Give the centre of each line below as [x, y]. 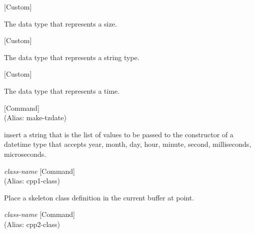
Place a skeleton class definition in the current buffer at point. [99, 197]
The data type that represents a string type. [72, 57]
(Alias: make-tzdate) [35, 118]
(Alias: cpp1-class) [32, 181]
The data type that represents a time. [62, 90]
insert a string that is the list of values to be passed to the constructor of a [119, 134]
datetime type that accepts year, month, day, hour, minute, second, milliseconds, [128, 144]
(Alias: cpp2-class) [32, 224]
